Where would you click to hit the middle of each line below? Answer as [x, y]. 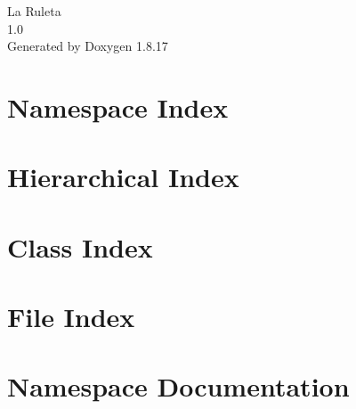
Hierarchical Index [123, 177]
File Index [71, 317]
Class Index [80, 246]
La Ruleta [34, 11]
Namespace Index [118, 106]
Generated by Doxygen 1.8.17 [88, 46]
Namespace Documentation [178, 386]
